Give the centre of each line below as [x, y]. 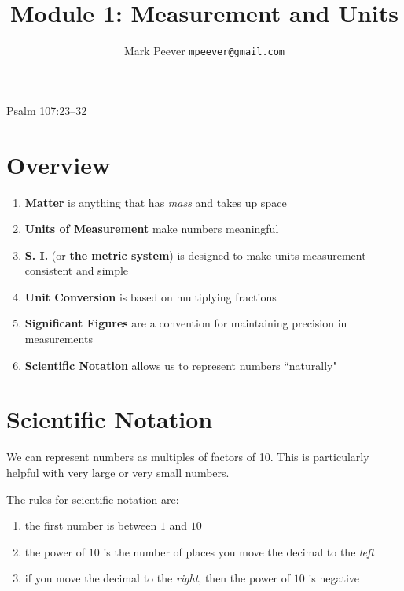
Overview [59, 164]
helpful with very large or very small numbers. [118, 472]
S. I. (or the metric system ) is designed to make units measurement [195, 255]
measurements [59, 339]
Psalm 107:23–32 [47, 110]
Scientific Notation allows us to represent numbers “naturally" [181, 365]
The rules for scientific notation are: [93, 499]
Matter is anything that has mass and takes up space [156, 202]
